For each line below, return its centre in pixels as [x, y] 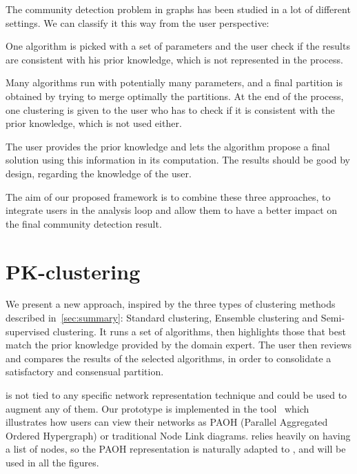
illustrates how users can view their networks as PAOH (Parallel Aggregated [167, 422]
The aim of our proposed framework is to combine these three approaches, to [168, 196]
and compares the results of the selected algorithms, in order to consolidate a [169, 358]
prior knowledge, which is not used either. [94, 123]
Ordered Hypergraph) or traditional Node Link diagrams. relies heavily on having [178, 435]
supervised [28, 331]
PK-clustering [73, 271]
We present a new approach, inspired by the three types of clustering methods [171, 304]
